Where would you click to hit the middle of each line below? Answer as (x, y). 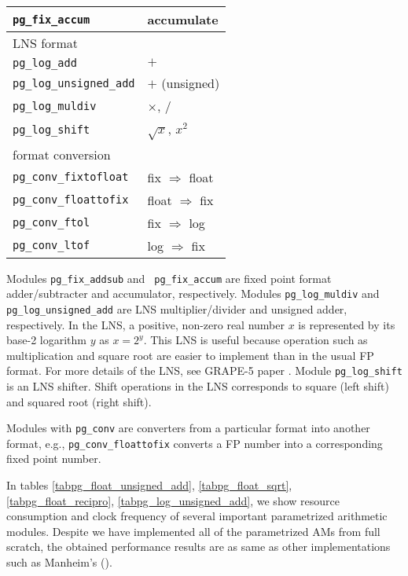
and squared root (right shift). (79, 401)
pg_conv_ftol (51, 223)
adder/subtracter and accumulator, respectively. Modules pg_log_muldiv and (193, 294)
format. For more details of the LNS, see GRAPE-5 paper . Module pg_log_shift (204, 371)
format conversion (62, 154)
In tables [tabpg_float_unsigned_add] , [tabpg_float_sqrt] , (149, 485)
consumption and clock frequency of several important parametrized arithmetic (197, 516)
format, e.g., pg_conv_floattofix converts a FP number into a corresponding (195, 443)
